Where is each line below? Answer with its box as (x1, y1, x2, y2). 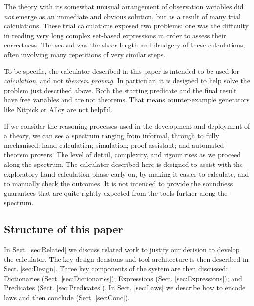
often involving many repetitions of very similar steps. (4, 49, 166, 59)
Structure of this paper (4, 221, 123, 236)
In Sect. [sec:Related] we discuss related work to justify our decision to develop (4, 244, 240, 255)
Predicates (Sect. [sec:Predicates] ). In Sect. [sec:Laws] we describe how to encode (4, 282, 246, 293)
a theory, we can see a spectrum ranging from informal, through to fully (4, 130, 219, 141)
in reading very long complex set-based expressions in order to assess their (4, 30, 226, 40)
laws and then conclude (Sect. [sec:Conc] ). (4, 292, 130, 303)
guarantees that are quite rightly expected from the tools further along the (4, 188, 228, 198)
